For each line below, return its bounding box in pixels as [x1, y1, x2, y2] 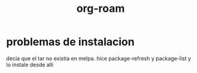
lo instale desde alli [6, 61, 54, 68]
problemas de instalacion [6, 35, 135, 49]
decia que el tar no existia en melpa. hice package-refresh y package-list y [6, 55, 192, 62]
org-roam [76, 2, 125, 15]
